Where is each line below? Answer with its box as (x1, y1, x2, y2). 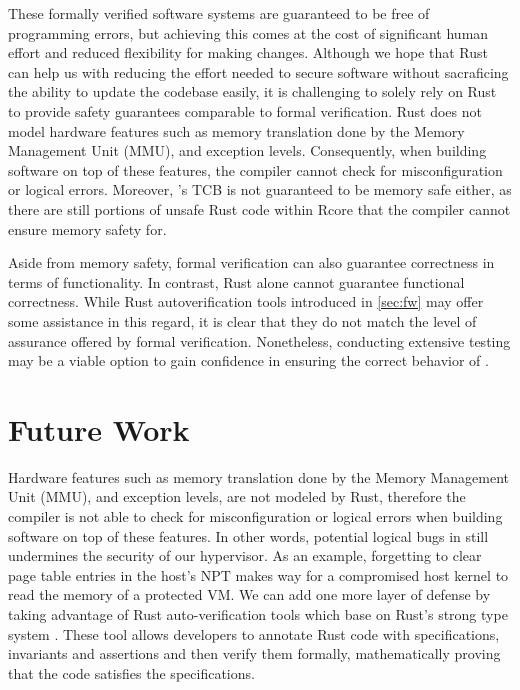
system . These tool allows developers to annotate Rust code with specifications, (8, 623, 500, 644)
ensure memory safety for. (8, 218, 167, 239)
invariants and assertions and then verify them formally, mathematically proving (8, 643, 501, 664)
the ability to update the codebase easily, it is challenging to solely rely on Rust (8, 81, 497, 102)
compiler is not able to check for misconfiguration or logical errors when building (8, 506, 503, 526)
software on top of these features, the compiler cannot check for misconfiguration (8, 159, 503, 180)
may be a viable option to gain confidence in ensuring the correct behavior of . (8, 350, 489, 371)
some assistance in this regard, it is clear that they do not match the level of (8, 310, 477, 331)
